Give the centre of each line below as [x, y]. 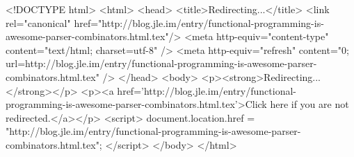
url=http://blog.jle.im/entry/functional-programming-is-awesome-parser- [161, 63]
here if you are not [309, 104]
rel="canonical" [38, 22]
